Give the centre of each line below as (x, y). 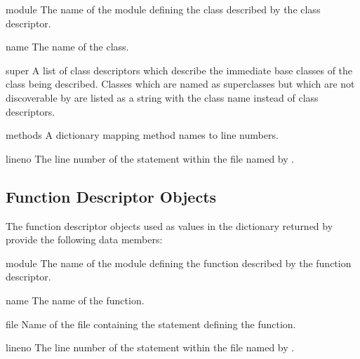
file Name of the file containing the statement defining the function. (151, 324)
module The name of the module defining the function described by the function (179, 263)
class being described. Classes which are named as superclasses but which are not (180, 84)
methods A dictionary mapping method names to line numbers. (142, 135)
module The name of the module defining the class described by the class (163, 9)
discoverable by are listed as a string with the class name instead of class (162, 97)
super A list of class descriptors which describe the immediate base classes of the (179, 70)
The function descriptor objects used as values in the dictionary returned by (169, 225)
